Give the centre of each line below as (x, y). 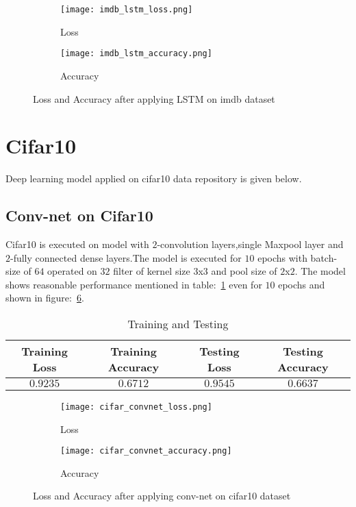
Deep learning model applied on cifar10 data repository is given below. (154, 178)
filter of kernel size (152, 271)
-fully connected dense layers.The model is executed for (126, 257)
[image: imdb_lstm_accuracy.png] (136, 54)
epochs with (282, 257)
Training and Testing (178, 323)
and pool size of (244, 271)
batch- (324, 257)
